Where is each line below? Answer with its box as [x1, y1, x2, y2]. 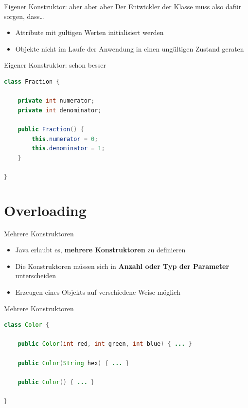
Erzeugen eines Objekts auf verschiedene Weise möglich [15, 287, 180, 297]
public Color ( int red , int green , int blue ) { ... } [18, 340, 192, 348]
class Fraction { [4, 78, 60, 85]
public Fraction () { [18, 125, 84, 133]
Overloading [4, 200, 87, 220]
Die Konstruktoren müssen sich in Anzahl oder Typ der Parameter [15, 261, 230, 271]
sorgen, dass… [4, 11, 44, 21]
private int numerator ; [18, 97, 95, 105]
